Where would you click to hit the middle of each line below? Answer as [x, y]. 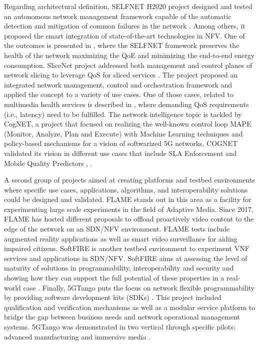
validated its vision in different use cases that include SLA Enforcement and [120, 153]
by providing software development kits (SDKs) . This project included [113, 297]
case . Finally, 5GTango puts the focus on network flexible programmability [139, 287]
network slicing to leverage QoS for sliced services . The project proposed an [121, 75]
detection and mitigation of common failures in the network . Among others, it [125, 26]
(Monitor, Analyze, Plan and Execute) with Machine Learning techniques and [123, 133]
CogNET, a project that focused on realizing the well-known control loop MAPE [128, 124]
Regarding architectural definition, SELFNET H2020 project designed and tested [128, 6]
